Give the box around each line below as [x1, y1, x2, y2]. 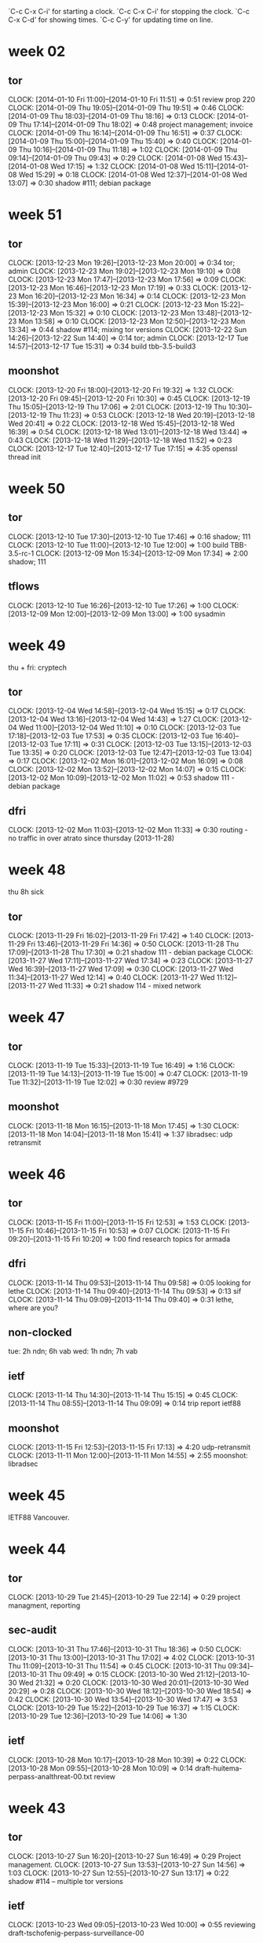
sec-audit [8, 1623, 57, 1637]
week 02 [8, 42, 66, 61]
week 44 [8, 1540, 67, 1558]
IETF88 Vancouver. [8, 1513, 70, 1522]
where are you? [8, 1302, 59, 1313]
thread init [8, 452, 42, 461]
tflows [8, 580, 40, 593]
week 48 [8, 861, 66, 879]
